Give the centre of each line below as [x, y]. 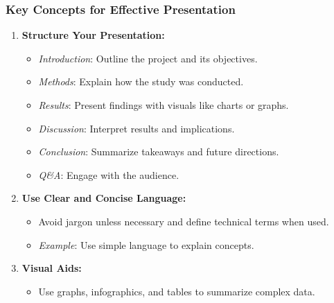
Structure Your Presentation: [93, 35]
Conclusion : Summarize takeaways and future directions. [159, 151]
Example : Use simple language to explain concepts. [146, 244]
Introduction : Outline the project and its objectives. [148, 58]
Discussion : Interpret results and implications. [137, 128]
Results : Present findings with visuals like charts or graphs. [164, 105]
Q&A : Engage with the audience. [109, 174]
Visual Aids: [52, 268]
